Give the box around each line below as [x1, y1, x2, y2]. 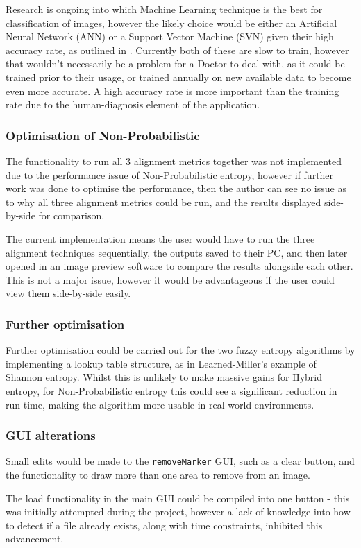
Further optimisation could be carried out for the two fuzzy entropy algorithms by [6, 343, 355, 357]
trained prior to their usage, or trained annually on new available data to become [6, 69, 351, 84]
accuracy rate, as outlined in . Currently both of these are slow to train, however [6, 42, 349, 57]
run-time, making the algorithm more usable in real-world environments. [6, 397, 314, 411]
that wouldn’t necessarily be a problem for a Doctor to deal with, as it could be [6, 56, 345, 71]
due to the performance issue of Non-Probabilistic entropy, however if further [6, 167, 334, 182]
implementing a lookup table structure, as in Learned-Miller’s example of [6, 356, 317, 370]
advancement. [6, 531, 64, 546]
